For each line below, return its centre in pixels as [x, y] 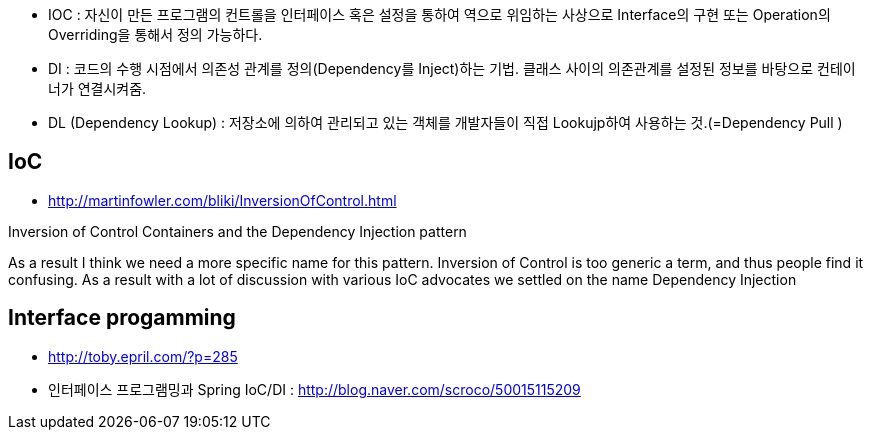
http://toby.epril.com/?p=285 [143, 356]
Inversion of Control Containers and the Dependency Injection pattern [237, 231]
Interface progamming [122, 318]
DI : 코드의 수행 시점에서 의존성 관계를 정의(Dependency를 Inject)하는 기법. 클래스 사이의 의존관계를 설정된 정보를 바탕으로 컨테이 [452, 68]
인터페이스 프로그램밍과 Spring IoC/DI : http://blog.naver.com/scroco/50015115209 [314, 389]
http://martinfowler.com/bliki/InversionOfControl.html [222, 200]
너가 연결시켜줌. [97, 88]
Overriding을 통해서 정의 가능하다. [155, 34]
